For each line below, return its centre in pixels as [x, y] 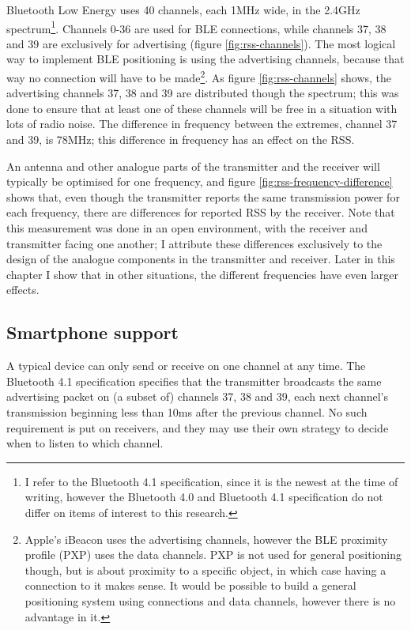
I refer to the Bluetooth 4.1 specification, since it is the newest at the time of [211, 481]
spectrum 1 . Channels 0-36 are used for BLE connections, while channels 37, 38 [196, 27]
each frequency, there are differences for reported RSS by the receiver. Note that [201, 212]
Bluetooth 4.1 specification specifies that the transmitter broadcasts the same [194, 381]
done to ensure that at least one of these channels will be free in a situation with [202, 108]
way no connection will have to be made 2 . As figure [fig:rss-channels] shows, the [199, 76]
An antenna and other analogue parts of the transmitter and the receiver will [193, 166]
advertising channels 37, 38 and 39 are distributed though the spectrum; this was [203, 93]
